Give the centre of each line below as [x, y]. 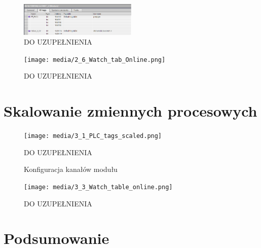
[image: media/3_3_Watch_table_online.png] [98, 187]
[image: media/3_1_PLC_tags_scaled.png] [93, 136]
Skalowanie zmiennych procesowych [130, 111]
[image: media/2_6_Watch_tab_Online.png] [95, 60]
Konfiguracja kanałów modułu [71, 169]
